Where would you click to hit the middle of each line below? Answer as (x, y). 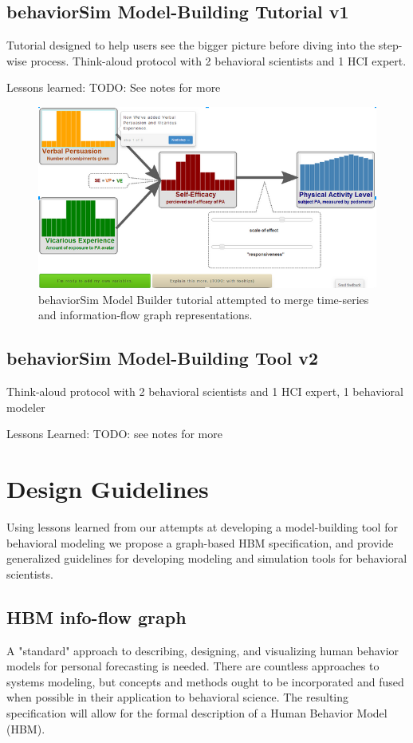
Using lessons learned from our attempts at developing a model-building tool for (202, 527)
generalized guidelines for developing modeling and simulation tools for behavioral (207, 558)
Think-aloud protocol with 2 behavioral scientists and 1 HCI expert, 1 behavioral (205, 391)
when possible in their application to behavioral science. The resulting (178, 697)
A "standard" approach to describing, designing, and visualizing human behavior (203, 650)
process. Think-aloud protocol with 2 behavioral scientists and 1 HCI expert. (218, 60)
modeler (26, 407)
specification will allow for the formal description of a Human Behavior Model (197, 712)
